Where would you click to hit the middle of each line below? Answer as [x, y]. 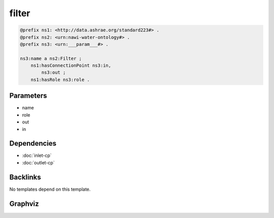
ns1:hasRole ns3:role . [60, 79]
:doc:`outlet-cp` [39, 162]
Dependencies [33, 143]
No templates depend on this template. [50, 189]
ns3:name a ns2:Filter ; [51, 58]
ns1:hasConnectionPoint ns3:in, [71, 66]
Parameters [28, 96]
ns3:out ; [54, 73]
